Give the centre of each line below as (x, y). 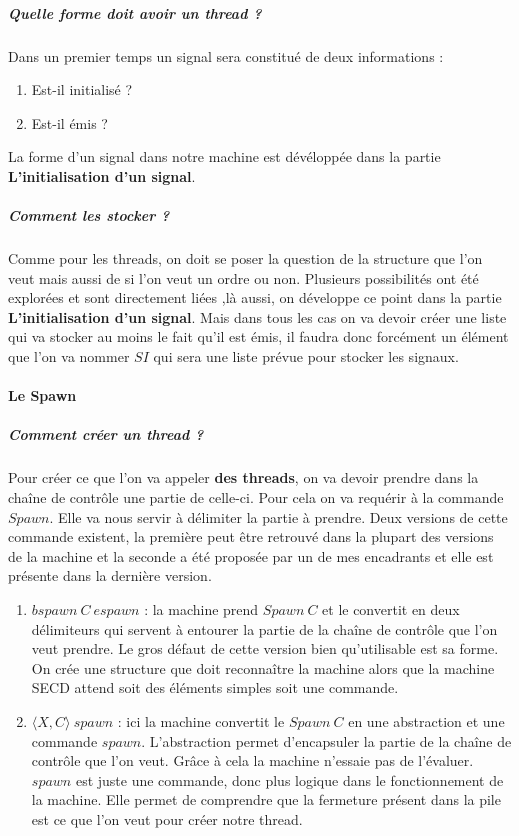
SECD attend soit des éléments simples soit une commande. (215, 687)
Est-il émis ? (69, 122)
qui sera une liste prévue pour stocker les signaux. (306, 356)
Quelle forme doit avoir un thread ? (135, 12)
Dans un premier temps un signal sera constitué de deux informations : (226, 55)
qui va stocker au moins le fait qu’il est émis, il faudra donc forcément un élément (258, 336)
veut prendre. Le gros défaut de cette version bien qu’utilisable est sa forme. (265, 648)
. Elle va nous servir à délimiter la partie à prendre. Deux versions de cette (278, 516)
